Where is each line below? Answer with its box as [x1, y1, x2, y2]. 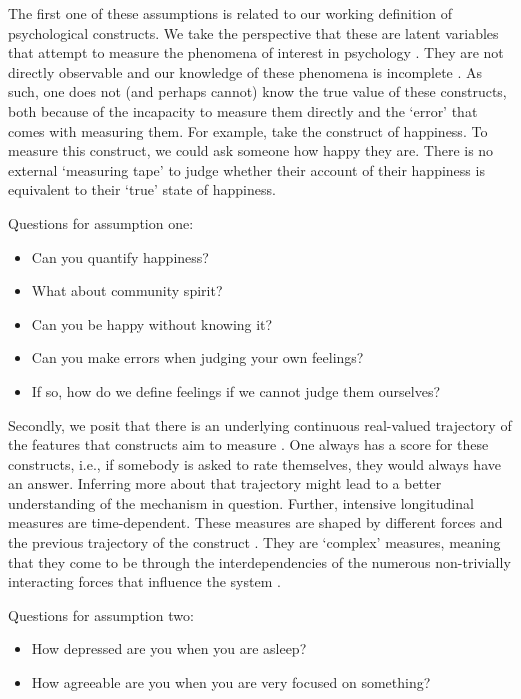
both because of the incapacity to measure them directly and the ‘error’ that [8, 100, 478, 121]
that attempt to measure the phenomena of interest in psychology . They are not [8, 42, 504, 63]
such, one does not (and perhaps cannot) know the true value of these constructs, [8, 81, 507, 102]
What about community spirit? [31, 280, 223, 301]
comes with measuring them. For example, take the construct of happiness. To [8, 120, 488, 141]
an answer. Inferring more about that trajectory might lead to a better [8, 473, 442, 494]
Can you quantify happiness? [31, 246, 209, 267]
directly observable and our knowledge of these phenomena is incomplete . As [8, 61, 483, 82]
